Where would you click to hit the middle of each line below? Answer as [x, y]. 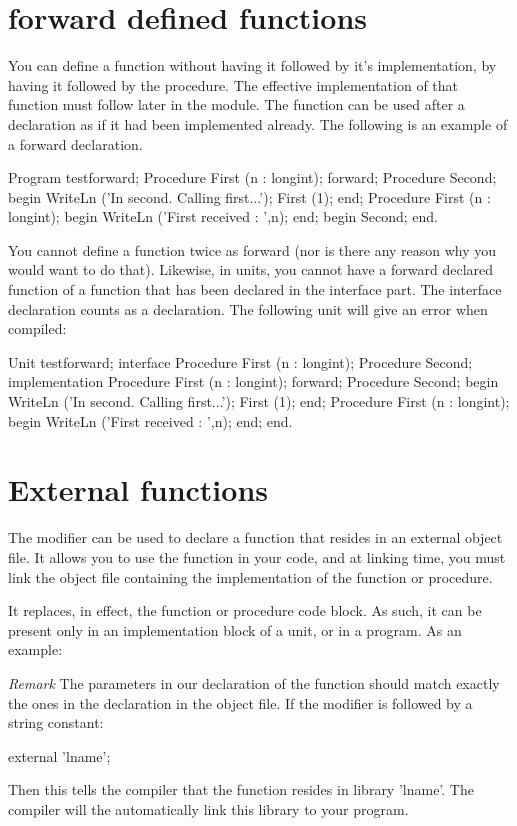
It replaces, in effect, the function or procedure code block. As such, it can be [245, 610]
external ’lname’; [59, 755]
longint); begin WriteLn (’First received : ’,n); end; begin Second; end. [223, 216]
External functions [138, 489]
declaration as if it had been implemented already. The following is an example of [258, 123]
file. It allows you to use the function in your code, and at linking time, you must [257, 556]
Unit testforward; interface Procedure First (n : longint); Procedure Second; [240, 361]
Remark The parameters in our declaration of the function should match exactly [254, 682]
